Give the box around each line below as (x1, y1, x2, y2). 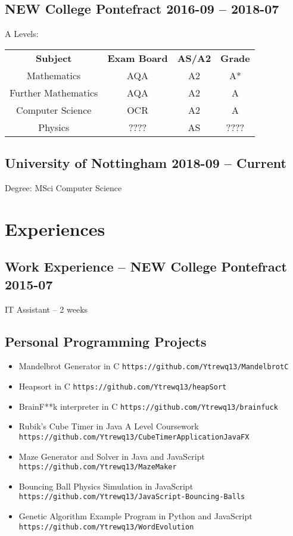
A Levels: (5, 27, 39, 40)
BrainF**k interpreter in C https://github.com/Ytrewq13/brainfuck (18, 400, 278, 412)
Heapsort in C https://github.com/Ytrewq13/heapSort (18, 380, 227, 392)
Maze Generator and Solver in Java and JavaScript (18, 450, 205, 462)
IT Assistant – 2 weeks (5, 303, 88, 315)
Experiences (5, 216, 105, 241)
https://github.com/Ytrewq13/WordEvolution (18, 522, 194, 531)
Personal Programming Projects (5, 332, 207, 350)
